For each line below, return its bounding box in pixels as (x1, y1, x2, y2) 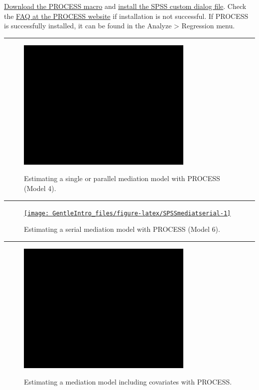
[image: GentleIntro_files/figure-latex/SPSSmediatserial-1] (24, 209, 231, 217)
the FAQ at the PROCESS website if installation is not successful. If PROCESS (4, 10, 249, 21)
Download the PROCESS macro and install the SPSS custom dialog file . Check (4, 1, 247, 11)
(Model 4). (24, 183, 56, 193)
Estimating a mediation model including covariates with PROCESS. (24, 377, 232, 387)
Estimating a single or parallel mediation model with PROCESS (24, 173, 220, 184)
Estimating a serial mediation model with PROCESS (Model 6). (24, 224, 220, 234)
